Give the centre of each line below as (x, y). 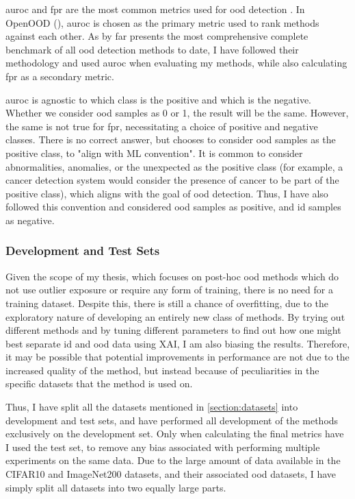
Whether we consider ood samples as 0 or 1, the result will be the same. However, (177, 113)
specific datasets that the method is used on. (99, 384)
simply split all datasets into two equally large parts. (116, 487)
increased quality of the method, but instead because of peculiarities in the (162, 370)
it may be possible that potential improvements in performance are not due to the (177, 357)
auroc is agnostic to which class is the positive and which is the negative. (158, 99)
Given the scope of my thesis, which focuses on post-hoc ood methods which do (172, 276)
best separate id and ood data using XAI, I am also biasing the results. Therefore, (178, 343)
